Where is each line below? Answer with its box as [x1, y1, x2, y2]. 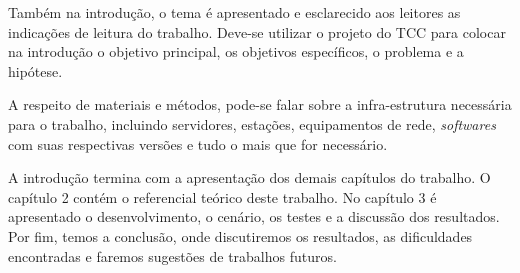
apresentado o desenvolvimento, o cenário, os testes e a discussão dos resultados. [8, 206, 500, 227]
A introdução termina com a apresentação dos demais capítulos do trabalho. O [8, 167, 491, 188]
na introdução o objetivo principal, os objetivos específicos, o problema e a [8, 41, 464, 62]
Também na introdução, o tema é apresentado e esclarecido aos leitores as [8, 2, 461, 22]
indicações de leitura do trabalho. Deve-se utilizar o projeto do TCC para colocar [8, 21, 506, 42]
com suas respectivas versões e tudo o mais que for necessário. [8, 133, 388, 154]
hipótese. [8, 60, 63, 81]
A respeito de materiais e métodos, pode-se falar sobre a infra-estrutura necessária [8, 94, 512, 115]
